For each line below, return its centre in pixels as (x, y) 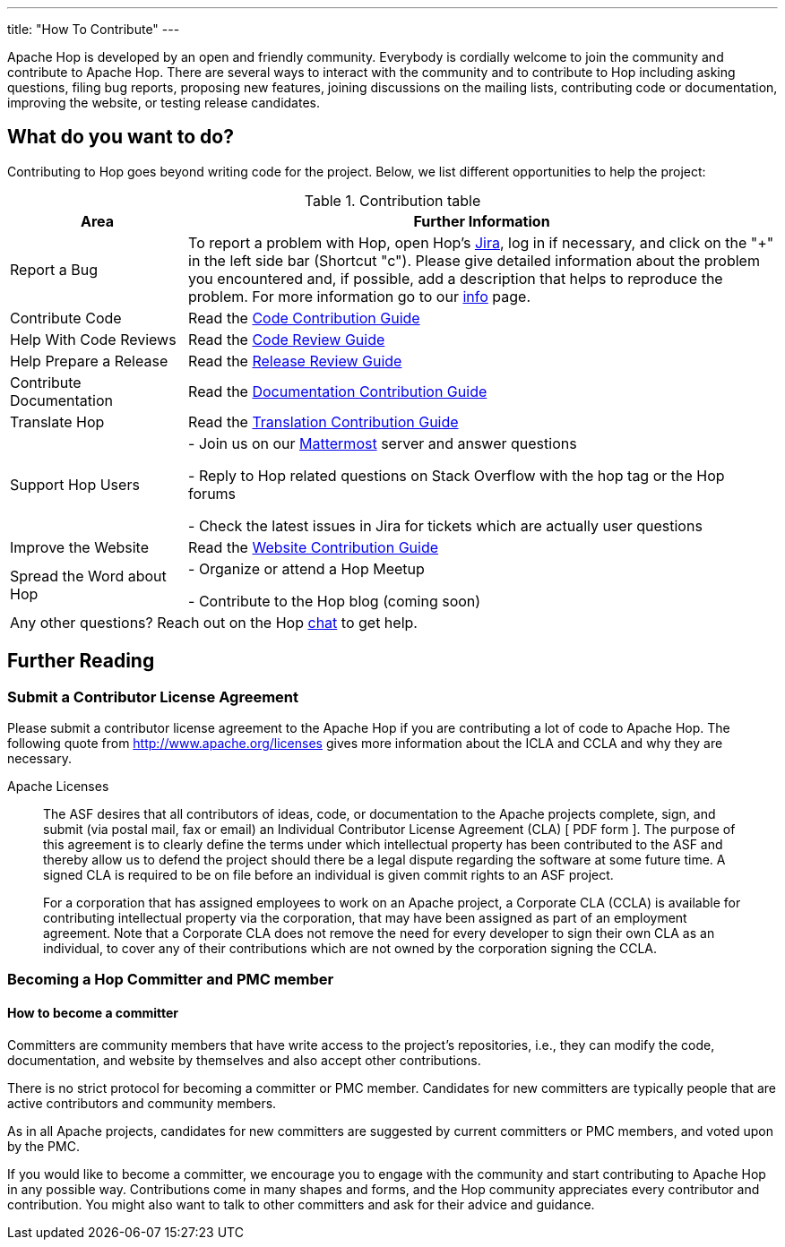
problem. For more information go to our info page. (359, 296)
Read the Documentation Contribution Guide (338, 391)
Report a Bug (54, 269)
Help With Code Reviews (93, 339)
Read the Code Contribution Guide (304, 318)
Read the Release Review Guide (295, 361)
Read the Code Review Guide (287, 339)
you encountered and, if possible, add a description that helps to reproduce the (456, 278)
